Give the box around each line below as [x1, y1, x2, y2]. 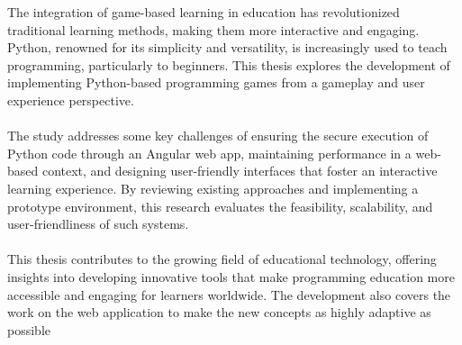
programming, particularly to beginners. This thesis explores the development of [7, 55, 450, 74]
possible [7, 320, 50, 339]
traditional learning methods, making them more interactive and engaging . [7, 20, 420, 39]
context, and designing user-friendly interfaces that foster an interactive [41, 161, 438, 180]
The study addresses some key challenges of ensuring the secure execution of [7, 126, 429, 145]
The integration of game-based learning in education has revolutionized [7, 3, 400, 21]
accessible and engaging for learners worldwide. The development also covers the [7, 285, 451, 304]
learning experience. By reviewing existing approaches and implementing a [7, 178, 419, 197]
